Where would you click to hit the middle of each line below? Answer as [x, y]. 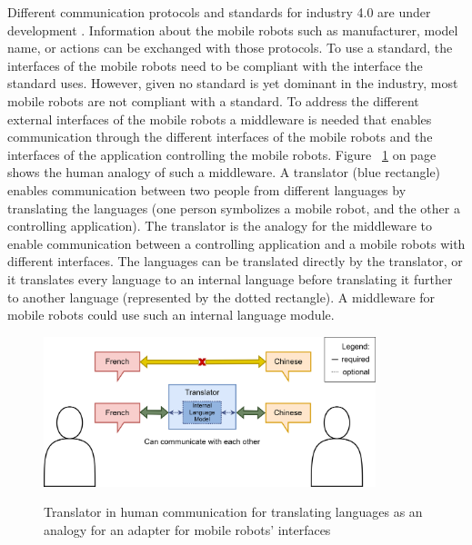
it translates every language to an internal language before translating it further [230, 278]
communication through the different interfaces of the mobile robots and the [220, 137]
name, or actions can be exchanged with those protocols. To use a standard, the [230, 48]
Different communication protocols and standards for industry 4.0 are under [219, 12]
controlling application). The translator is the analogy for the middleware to [220, 226]
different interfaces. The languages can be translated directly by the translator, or [235, 261]
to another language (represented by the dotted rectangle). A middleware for [221, 297]
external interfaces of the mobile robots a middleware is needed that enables [220, 119]
